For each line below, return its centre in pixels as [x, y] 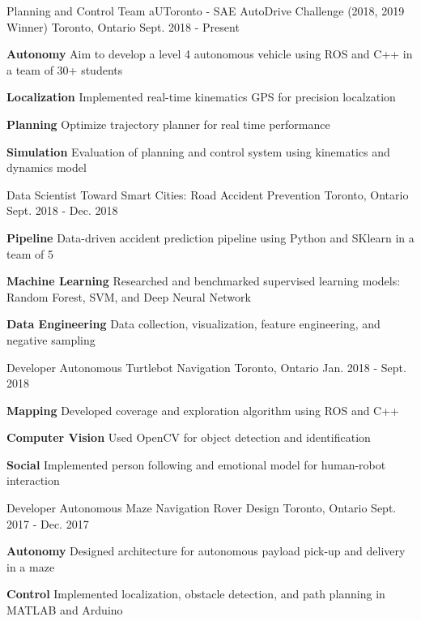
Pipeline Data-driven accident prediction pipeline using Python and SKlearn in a [210, 237]
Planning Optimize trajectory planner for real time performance [168, 124]
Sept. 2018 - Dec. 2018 [62, 210]
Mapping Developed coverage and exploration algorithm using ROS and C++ [203, 410]
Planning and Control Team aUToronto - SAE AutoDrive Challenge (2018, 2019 [206, 11]
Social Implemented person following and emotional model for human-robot [196, 464]
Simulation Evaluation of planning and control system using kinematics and [198, 151]
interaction [33, 480]
